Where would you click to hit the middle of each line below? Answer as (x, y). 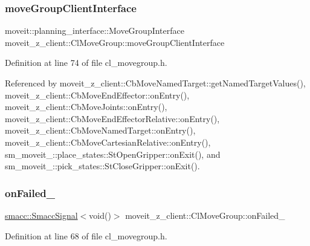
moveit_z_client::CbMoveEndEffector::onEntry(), (97, 95)
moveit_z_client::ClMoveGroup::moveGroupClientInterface (115, 42)
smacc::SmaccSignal (41, 215)
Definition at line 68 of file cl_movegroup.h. (86, 235)
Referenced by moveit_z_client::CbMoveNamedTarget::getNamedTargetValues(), (155, 83)
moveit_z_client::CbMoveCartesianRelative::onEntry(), (108, 142)
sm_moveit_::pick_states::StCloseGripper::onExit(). (102, 166)
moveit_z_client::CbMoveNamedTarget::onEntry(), (100, 130)
